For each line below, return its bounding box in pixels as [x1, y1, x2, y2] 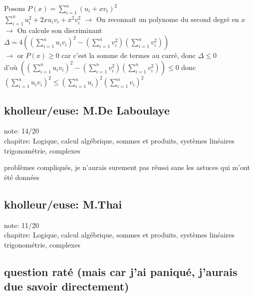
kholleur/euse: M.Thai [4, 196, 122, 211]
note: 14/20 [4, 125, 39, 136]
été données [4, 171, 39, 182]
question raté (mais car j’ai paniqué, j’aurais [4, 263, 238, 279]
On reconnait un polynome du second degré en [96, 13, 239, 24]
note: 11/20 [4, 219, 39, 230]
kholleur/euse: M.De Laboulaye [4, 102, 170, 117]
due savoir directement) [4, 278, 129, 294]
